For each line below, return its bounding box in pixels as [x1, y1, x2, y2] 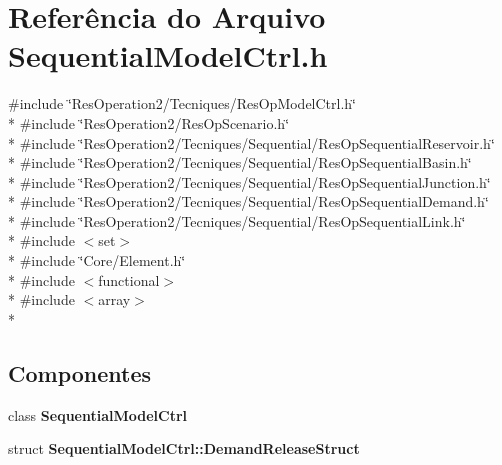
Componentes [8, 357, 152, 388]
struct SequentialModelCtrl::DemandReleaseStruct [8, 438, 360, 459]
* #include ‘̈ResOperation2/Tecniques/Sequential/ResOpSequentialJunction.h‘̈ [8, 171, 491, 192]
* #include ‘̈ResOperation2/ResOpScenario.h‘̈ [8, 112, 290, 133]
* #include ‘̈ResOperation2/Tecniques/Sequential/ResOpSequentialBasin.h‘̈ [8, 152, 472, 173]
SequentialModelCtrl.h [8, 35, 328, 76]
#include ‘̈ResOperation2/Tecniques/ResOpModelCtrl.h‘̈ [8, 93, 357, 114]
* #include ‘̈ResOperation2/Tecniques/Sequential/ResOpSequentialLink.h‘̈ [8, 210, 466, 231]
